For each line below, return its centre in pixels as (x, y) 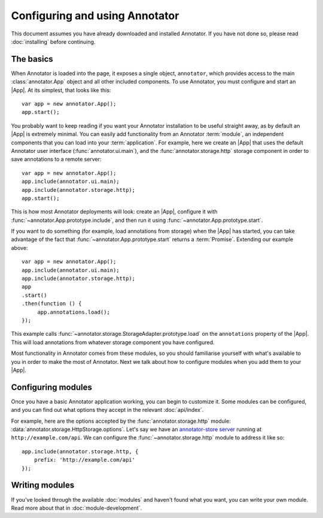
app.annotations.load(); (74, 312)
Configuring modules (52, 387)
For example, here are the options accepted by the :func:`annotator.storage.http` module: (121, 421)
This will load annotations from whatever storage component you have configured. (113, 342)
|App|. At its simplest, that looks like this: (61, 90)
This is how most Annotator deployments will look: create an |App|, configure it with (114, 212)
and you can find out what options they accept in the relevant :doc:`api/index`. (107, 410)
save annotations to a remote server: (56, 159)
